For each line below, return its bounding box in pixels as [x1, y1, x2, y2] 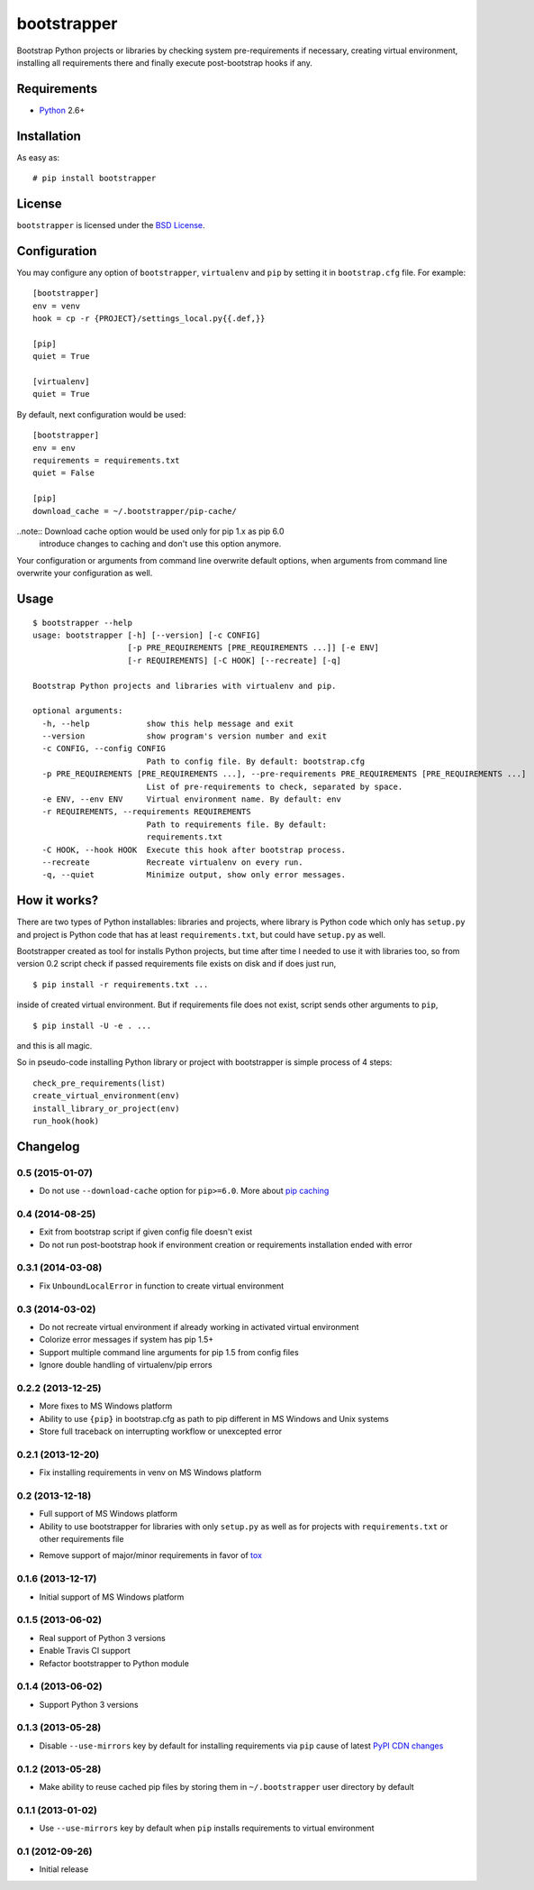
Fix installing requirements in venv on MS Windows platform [39, 1467, 262, 1478]
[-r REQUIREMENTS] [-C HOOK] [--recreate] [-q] [127, 655, 341, 665]
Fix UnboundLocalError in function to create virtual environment [39, 1280, 285, 1291]
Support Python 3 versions [39, 1699, 139, 1710]
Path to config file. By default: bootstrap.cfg [146, 756, 366, 766]
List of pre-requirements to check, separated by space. [146, 781, 403, 792]
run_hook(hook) [32, 1115, 100, 1126]
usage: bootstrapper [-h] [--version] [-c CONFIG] [32, 629, 261, 640]
